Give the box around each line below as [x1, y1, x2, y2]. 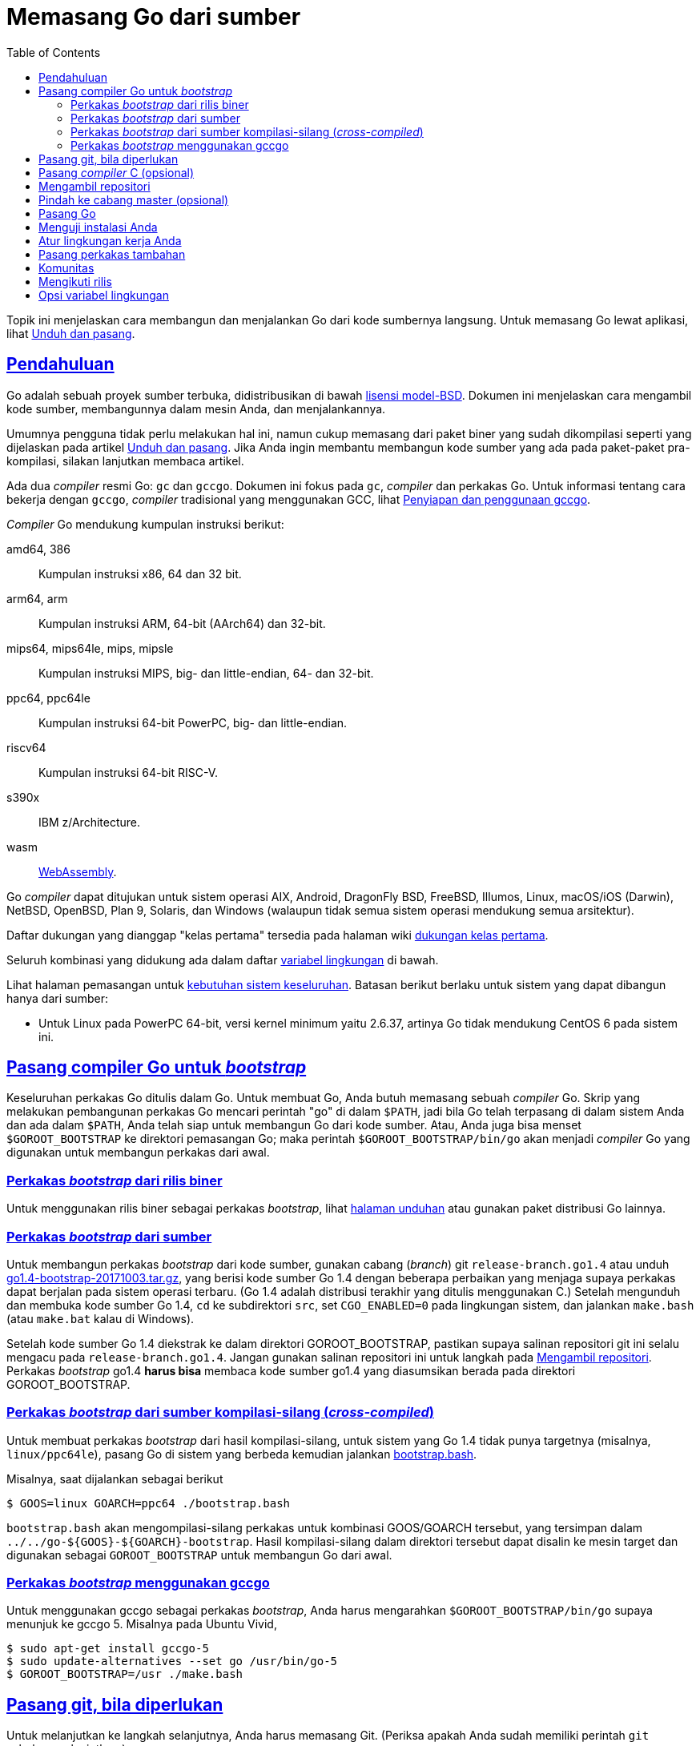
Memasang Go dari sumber [6, 3, 301, 30]
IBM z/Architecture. [38, 815, 140, 829]
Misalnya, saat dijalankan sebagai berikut [6, 1471, 223, 1486]
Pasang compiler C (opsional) [38, 165, 195, 179]
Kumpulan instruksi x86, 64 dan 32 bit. [38, 566, 242, 581]
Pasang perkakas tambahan [38, 247, 186, 261]
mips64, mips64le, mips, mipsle [6, 641, 174, 655]
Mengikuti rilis [38, 274, 112, 288]
